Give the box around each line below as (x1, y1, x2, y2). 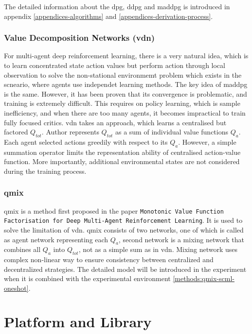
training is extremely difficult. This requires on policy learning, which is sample (4, 98, 240, 108)
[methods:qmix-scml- (173, 273, 234, 284)
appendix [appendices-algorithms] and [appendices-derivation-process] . (4, 11, 213, 21)
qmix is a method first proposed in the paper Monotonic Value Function (4, 205, 224, 216)
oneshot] (4, 283, 29, 293)
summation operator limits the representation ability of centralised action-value (4, 147, 241, 157)
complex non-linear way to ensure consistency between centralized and (4, 254, 214, 265)
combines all (4, 244, 41, 254)
